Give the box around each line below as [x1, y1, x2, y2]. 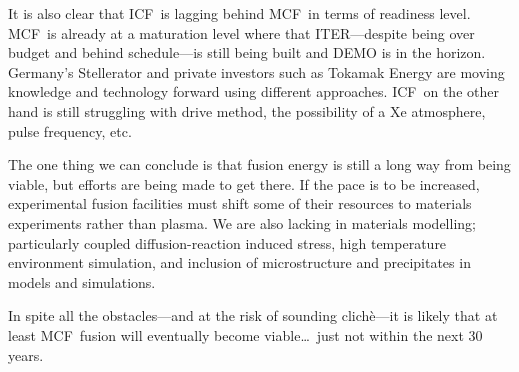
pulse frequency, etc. [8, 120, 132, 141]
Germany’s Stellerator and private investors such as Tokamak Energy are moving [8, 61, 505, 82]
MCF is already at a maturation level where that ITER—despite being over [8, 22, 475, 43]
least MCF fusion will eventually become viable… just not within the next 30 [8, 324, 483, 345]
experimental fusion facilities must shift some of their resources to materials [8, 193, 472, 214]
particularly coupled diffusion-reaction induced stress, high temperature [8, 232, 447, 253]
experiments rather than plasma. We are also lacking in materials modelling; [8, 212, 476, 233]
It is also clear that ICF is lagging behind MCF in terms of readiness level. [8, 3, 471, 23]
